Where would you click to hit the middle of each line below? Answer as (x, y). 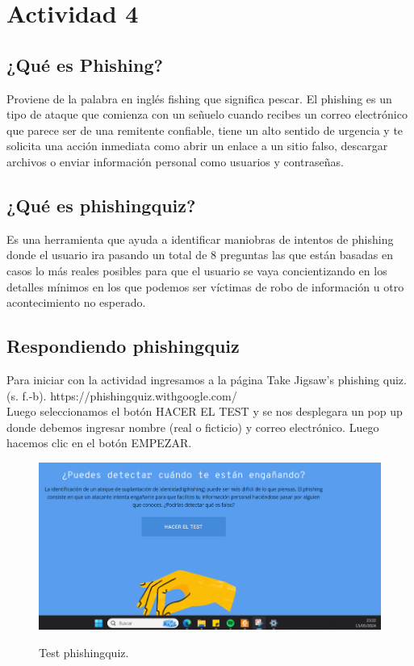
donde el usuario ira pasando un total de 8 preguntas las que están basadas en (200, 255)
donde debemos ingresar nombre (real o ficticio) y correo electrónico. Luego (193, 427)
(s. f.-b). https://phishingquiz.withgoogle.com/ (122, 395)
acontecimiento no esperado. (76, 302)
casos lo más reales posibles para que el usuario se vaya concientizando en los (197, 270)
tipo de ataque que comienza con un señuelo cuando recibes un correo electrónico (207, 114)
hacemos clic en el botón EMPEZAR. (99, 443)
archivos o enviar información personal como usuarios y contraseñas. (175, 161)
